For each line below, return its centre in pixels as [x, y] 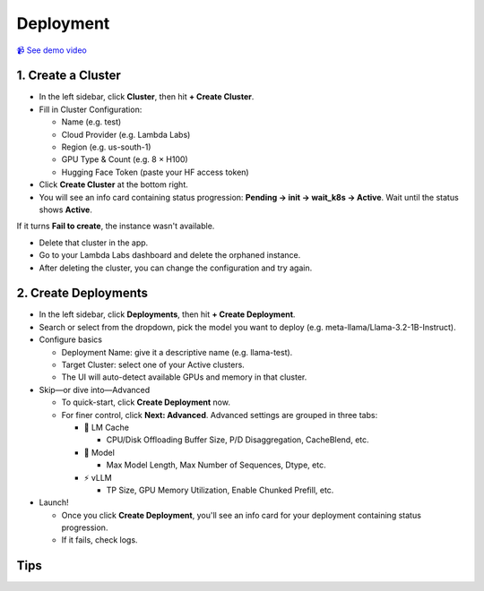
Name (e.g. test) [91, 122]
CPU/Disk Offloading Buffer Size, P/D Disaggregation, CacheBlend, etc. [238, 440]
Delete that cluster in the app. [94, 243]
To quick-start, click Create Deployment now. [146, 402]
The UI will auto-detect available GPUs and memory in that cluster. [184, 377]
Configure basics [71, 339]
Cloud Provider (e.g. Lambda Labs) [126, 134]
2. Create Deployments [82, 293]
